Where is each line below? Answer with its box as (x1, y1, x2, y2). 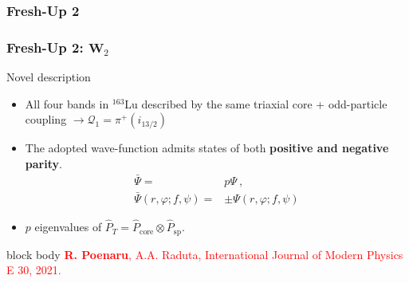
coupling (25, 111, 67, 128)
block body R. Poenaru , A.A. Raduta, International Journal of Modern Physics (6, 246, 403, 262)
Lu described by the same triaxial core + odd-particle (124, 95, 387, 112)
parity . (25, 155, 62, 171)
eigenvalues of (34, 218, 102, 235)
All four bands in (25, 95, 109, 112)
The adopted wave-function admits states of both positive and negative (25, 140, 389, 156)
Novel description (6, 69, 91, 85)
